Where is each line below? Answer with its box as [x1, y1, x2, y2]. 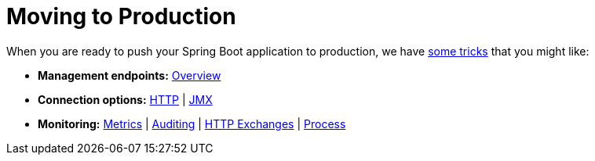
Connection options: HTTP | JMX [38, 92, 213, 106]
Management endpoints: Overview [38, 68, 221, 82]
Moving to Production [6, 3, 236, 30]
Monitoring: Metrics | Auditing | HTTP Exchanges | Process [38, 116, 346, 131]
